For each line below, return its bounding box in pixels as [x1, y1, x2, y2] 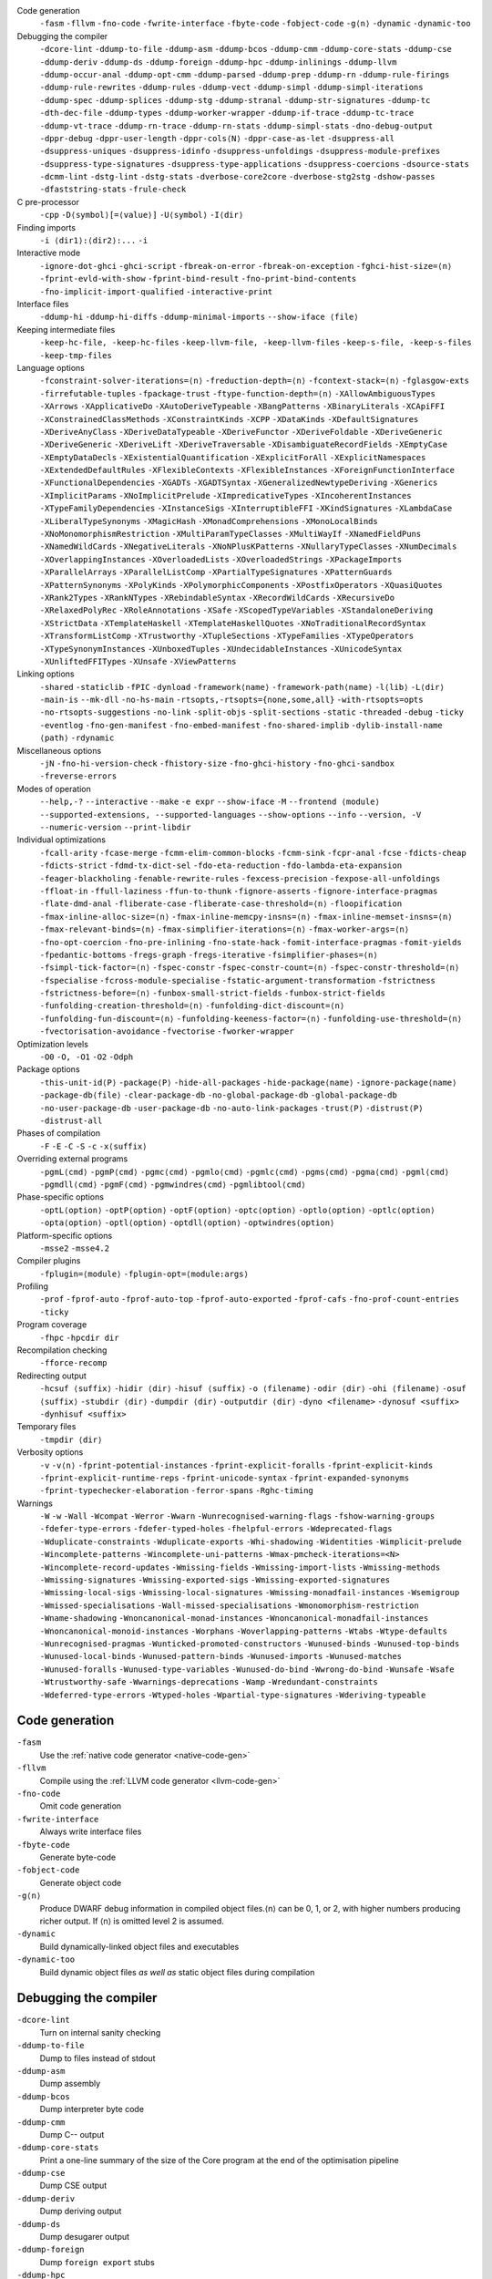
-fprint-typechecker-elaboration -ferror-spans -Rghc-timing [39, 1486, 313, 1496]
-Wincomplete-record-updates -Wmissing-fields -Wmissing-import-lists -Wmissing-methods [39, 1562, 441, 1573]
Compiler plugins [16, 1255, 81, 1266]
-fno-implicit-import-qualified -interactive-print [39, 286, 273, 296]
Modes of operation [16, 783, 91, 794]
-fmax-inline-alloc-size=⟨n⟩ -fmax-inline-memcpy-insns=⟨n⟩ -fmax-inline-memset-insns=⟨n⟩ [39, 912, 453, 922]
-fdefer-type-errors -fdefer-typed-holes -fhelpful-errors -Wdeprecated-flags [39, 1523, 393, 1534]
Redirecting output [16, 1370, 87, 1381]
